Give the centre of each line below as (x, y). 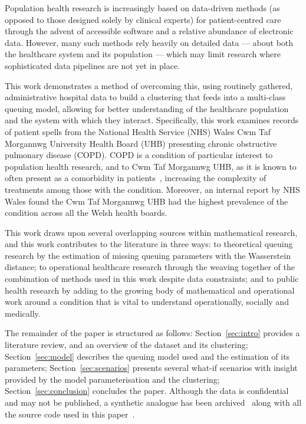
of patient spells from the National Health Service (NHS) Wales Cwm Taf (138, 131)
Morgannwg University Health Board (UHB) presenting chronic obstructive (141, 143)
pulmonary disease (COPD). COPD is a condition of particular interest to (139, 155)
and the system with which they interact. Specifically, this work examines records (152, 120)
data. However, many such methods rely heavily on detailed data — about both (149, 42)
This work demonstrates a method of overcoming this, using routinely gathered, (149, 85)
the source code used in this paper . (70, 414)
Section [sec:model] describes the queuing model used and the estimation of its (147, 356)
